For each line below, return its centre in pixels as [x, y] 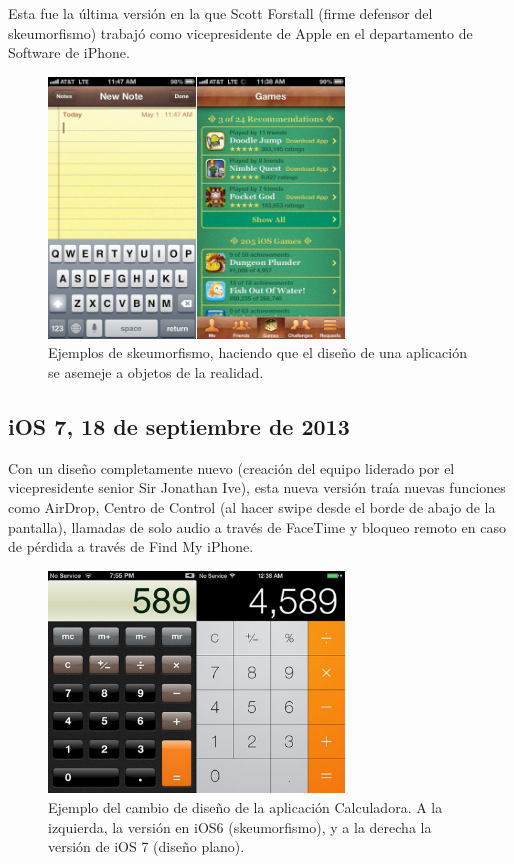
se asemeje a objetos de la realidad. [156, 372]
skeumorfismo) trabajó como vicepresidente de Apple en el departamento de [240, 32]
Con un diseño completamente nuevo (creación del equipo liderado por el [231, 467]
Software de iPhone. [69, 52]
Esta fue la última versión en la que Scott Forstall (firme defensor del [220, 13]
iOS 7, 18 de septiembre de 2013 [179, 426]
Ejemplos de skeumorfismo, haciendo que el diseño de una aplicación [257, 352]
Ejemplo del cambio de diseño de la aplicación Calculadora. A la [245, 807]
